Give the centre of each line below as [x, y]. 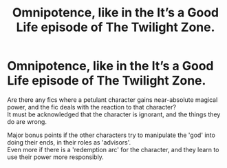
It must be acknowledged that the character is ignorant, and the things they [114, 114]
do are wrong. [27, 121]
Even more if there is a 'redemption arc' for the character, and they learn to [113, 149]
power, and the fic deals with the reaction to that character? [92, 107]
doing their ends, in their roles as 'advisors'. [69, 142]
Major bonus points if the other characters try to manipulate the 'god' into [111, 135]
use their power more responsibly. [56, 157]
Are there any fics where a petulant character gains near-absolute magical [112, 99]
